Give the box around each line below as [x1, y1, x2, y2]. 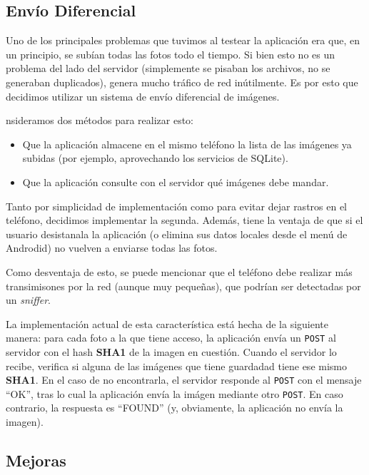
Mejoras [6, 449, 66, 471]
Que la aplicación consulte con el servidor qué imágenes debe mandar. [22, 174, 329, 189]
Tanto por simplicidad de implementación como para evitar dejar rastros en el [6, 198, 348, 213]
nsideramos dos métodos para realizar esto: [6, 113, 194, 128]
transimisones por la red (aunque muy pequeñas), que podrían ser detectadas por [6, 278, 361, 293]
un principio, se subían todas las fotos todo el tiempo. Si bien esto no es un [6, 46, 335, 61]
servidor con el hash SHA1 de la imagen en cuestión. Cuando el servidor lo [6, 344, 337, 359]
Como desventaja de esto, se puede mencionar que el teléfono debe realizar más [6, 264, 353, 279]
